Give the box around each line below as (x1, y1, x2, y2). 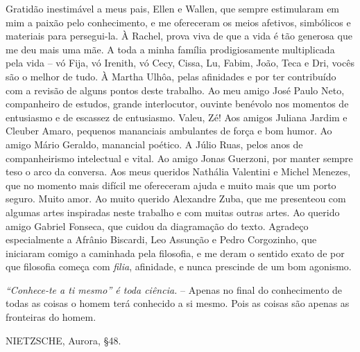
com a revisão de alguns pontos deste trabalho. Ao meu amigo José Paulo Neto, (6, 82, 345, 97)
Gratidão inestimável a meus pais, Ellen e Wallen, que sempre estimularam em (6, 1, 340, 15)
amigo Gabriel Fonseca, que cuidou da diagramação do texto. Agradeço (6, 218, 309, 233)
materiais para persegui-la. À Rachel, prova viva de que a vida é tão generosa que (6, 28, 352, 43)
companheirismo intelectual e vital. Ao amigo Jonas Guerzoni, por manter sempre (6, 150, 353, 165)
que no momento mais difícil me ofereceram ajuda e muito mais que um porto (6, 177, 336, 192)
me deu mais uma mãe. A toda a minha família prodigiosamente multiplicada (6, 42, 335, 56)
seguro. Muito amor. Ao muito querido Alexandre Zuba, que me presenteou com (6, 191, 346, 206)
